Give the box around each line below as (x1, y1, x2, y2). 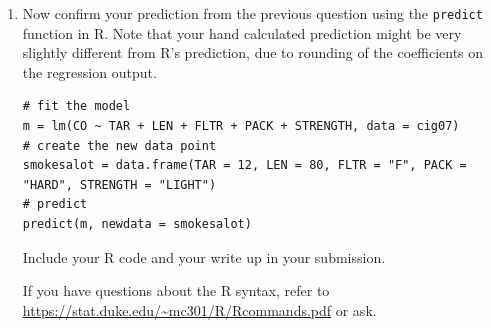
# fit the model (22, 99, 131, 114)
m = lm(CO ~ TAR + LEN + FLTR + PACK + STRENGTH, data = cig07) (22, 119, 460, 134)
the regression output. (22, 61, 157, 82)
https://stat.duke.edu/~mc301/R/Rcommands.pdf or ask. (22, 299, 377, 320)
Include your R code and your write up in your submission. (22, 246, 386, 267)
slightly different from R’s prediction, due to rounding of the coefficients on (22, 42, 484, 63)
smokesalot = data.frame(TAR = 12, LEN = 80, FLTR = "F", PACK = (22, 158, 467, 173)
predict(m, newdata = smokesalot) (22, 217, 252, 231)
